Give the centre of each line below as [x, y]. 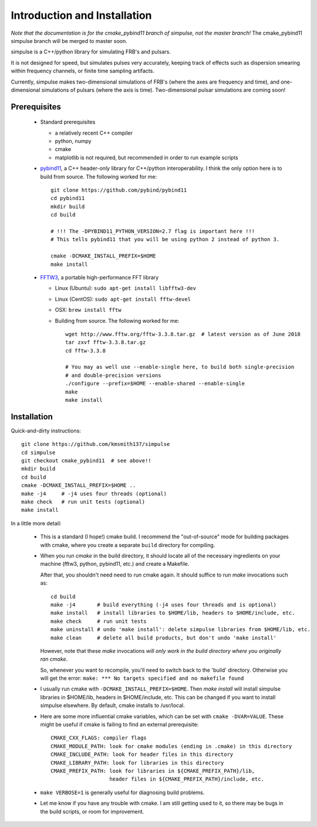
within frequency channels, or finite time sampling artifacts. [83, 71]
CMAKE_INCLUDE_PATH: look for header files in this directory [142, 755]
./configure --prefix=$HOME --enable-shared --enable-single [155, 384]
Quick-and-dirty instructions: [46, 431]
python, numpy [73, 141]
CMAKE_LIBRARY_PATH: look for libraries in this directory [137, 763]
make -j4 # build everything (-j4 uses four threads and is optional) [164, 605]
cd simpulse [38, 452]
